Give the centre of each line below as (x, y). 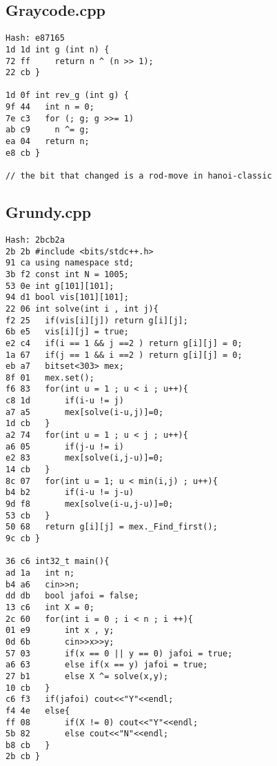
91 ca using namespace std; (70, 263)
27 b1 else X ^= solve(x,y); (87, 676)
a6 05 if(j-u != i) (65, 446)
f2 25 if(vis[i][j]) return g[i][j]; (97, 320)
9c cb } (23, 538)
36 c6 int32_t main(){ (58, 562)
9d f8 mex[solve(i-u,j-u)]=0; (90, 504)
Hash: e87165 (35, 38)
